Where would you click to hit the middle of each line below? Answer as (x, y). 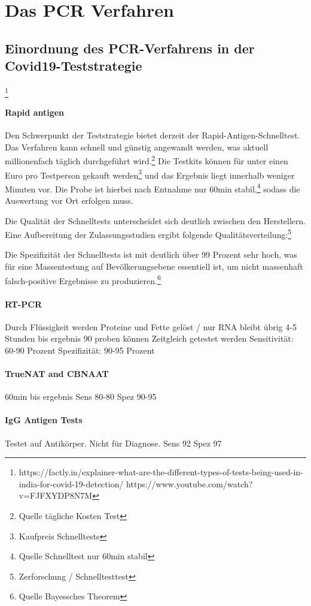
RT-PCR (24, 304)
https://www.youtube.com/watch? (190, 483)
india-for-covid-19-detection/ (71, 483)
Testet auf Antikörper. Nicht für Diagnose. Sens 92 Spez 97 (113, 443)
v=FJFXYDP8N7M (56, 495)
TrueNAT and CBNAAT (57, 374)
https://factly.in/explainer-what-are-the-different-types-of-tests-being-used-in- (161, 472)
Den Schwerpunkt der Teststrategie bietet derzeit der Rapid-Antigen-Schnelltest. (153, 135)
